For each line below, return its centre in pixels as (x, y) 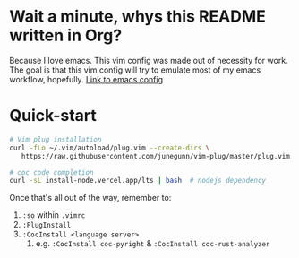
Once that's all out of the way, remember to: (90, 198)
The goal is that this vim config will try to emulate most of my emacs (135, 70)
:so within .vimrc (54, 215)
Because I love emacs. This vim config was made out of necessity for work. (149, 60)
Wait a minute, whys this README (138, 17)
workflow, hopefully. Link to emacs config (86, 79)
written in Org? (66, 35)
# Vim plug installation (56, 139)
